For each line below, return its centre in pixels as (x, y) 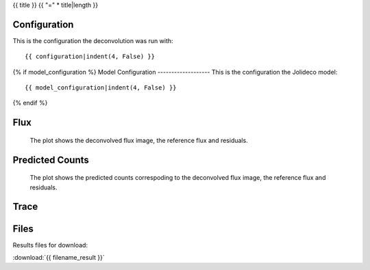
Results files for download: (50, 245)
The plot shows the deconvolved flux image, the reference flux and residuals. (139, 140)
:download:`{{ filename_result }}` (59, 257)
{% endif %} (30, 103)
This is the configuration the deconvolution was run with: (93, 40)
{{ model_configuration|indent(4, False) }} (101, 88)
